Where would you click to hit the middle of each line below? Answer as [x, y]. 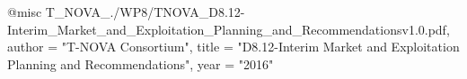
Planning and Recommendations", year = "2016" [141, 63]
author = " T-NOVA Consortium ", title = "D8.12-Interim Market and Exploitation [233, 47]
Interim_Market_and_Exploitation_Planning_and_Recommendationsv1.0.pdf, [229, 29]
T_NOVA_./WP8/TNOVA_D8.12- [145, 12]
